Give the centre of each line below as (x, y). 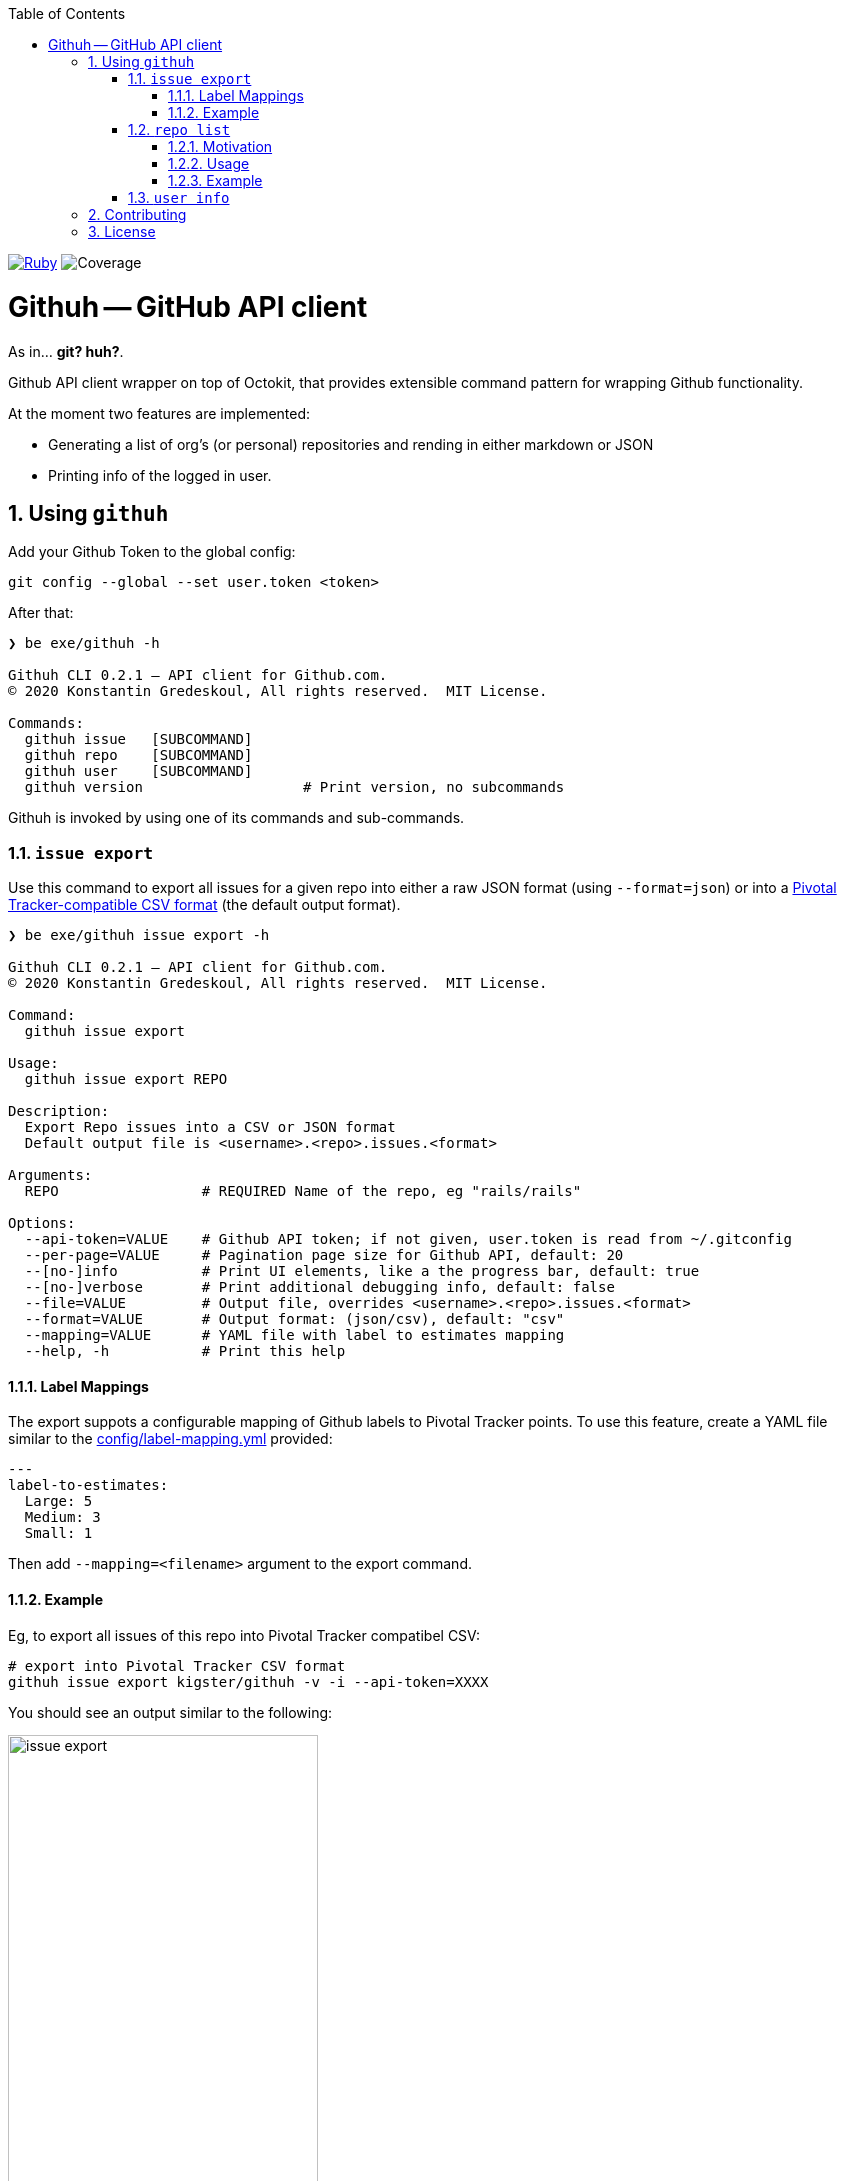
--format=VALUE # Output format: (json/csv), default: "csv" (294, 1319)
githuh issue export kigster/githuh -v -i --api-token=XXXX (248, 1681)
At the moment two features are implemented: (159, 413)
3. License (122, 231)
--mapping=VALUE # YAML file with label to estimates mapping (294, 1335)
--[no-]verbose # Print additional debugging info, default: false (319, 1287)
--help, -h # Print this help (185, 1351)
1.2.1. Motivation (220, 146)
